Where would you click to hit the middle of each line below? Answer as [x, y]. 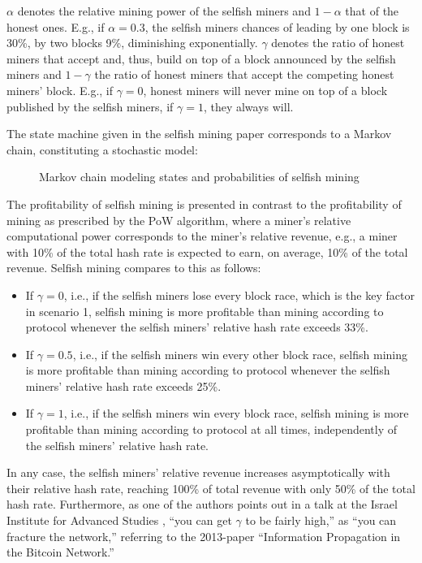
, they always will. [248, 106]
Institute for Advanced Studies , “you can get [119, 520]
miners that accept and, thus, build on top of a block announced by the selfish [201, 58]
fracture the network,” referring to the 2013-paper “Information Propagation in [204, 536]
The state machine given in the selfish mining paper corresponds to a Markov [199, 134]
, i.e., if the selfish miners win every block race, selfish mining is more [236, 413]
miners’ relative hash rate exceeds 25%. [123, 385]
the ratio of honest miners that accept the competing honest [244, 74]
